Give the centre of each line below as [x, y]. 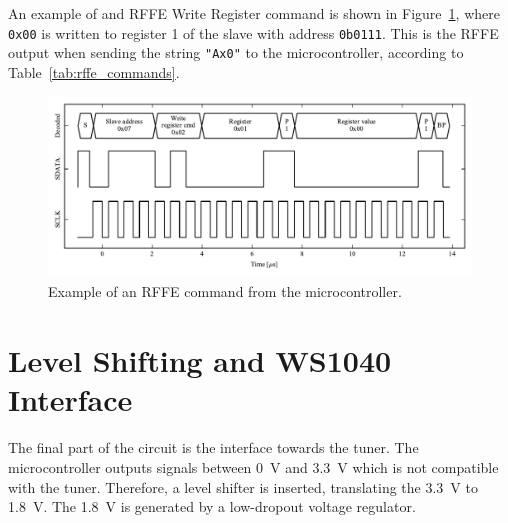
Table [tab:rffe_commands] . [94, 71]
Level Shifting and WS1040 [200, 360]
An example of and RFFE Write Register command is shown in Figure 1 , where [254, 13]
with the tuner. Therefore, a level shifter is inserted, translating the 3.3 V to [243, 486]
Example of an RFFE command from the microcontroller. [225, 291]
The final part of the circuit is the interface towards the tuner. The [213, 447]
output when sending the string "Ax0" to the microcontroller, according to [236, 52]
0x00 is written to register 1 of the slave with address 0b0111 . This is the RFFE [253, 32]
